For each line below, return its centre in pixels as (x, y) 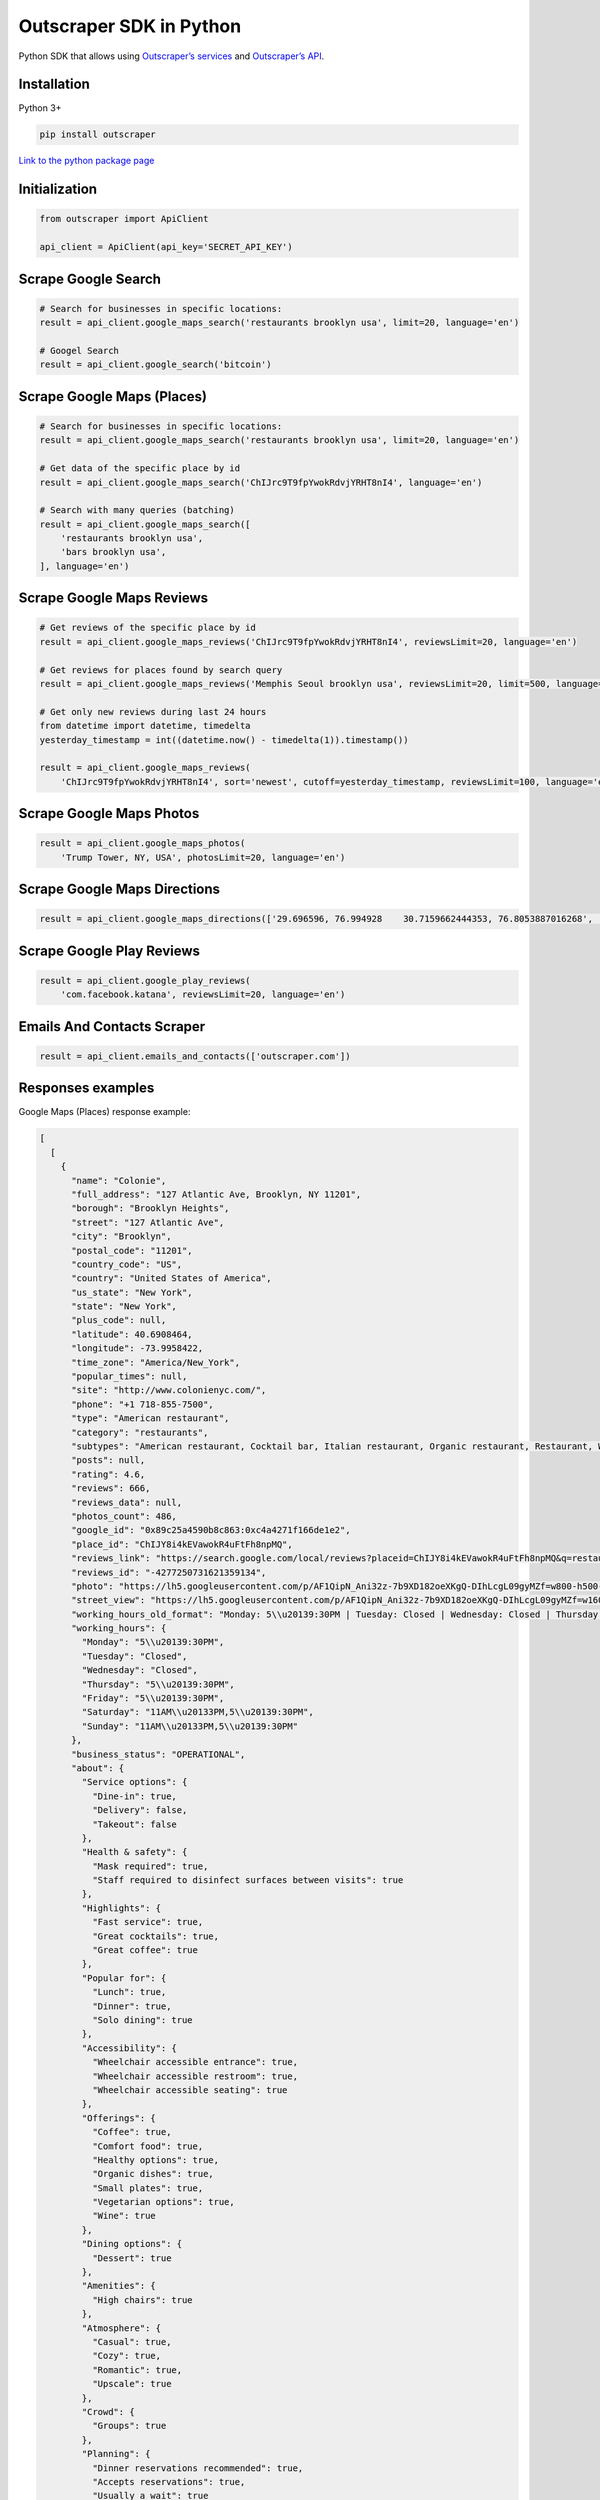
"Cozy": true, (126, 2356)
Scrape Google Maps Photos (109, 813)
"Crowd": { (108, 2411)
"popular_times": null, (129, 1376)
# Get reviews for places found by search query (161, 669)
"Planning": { (116, 2454)
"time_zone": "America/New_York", (155, 1362)
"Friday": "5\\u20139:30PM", (153, 1698)
